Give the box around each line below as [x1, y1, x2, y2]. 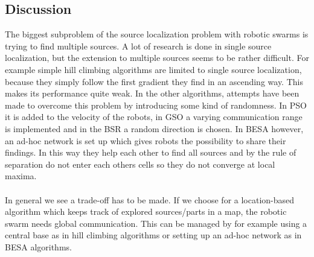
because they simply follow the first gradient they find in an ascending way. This [5, 75, 303, 87]
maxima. [5, 170, 37, 182]
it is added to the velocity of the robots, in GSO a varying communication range [5, 110, 303, 123]
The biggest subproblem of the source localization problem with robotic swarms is [5, 28, 309, 40]
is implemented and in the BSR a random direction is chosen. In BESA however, [5, 122, 304, 135]
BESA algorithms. [5, 240, 72, 253]
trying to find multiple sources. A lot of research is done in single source [5, 39, 272, 52]
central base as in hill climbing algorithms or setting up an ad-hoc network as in [5, 229, 302, 241]
